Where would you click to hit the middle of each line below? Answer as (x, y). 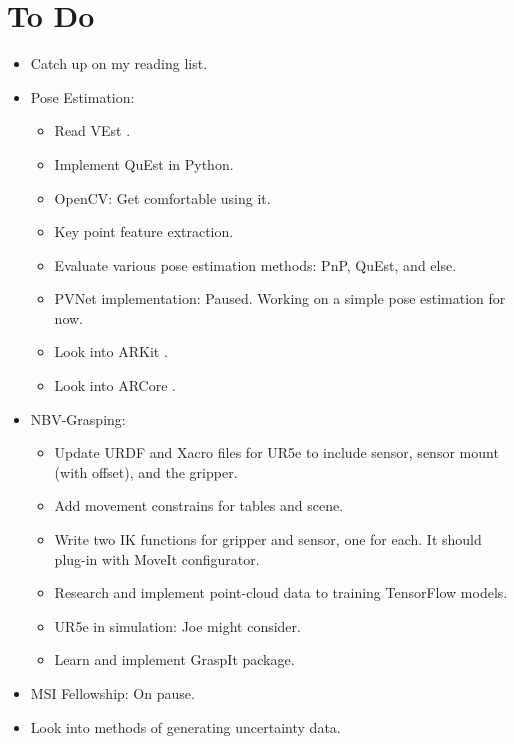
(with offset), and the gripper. (146, 471)
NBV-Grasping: (78, 418)
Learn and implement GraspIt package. (174, 659)
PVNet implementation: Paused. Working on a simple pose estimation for (280, 298)
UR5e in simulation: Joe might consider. (177, 625)
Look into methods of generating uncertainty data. (185, 726)
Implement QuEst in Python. (144, 163)
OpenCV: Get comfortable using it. (162, 197)
